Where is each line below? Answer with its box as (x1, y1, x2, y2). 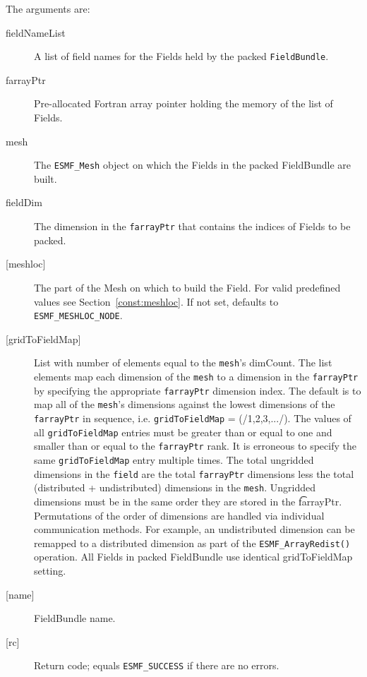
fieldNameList (6, 25, 66, 40)
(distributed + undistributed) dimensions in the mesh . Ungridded (34, 480, 315, 495)
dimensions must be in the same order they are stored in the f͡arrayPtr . (34, 493, 342, 508)
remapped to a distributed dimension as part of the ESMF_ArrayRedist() (34, 535, 351, 550)
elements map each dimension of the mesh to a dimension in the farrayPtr (34, 369, 359, 383)
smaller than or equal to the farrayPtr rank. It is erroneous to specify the (34, 438, 356, 453)
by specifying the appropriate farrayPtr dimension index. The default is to (34, 383, 361, 397)
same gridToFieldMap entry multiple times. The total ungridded (34, 452, 314, 467)
